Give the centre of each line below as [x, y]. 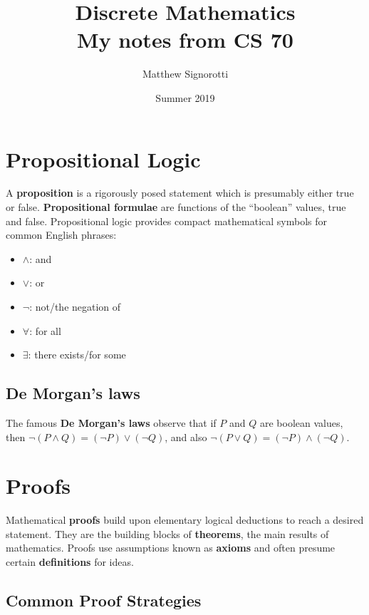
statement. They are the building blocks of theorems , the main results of [167, 533]
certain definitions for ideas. [70, 562]
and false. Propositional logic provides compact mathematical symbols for [167, 221]
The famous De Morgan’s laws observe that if [111, 422]
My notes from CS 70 [185, 40]
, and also [186, 436]
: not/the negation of [75, 306]
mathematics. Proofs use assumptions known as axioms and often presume [171, 548]
